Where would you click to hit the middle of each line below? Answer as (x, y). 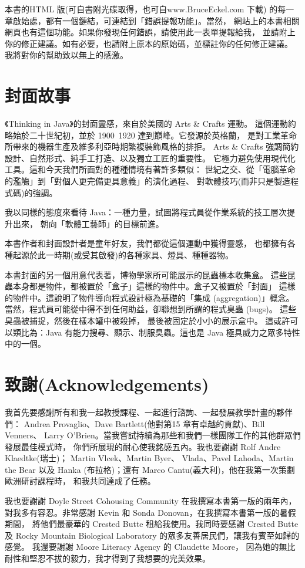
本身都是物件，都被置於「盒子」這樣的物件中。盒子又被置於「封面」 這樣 (154, 286)
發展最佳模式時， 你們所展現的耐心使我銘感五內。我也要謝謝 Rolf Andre (143, 446)
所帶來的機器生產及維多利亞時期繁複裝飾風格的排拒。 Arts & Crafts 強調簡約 (152, 146)
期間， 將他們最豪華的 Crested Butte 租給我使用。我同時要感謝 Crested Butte (152, 524)
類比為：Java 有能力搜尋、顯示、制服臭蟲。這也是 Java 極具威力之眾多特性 (156, 332)
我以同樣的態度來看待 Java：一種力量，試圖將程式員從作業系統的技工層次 (146, 212)
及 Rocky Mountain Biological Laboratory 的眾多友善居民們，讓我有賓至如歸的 (152, 535)
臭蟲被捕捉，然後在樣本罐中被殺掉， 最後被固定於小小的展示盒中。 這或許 (148, 320)
